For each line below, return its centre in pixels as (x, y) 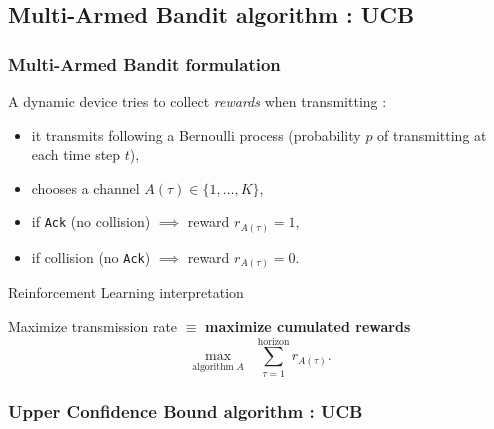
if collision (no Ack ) (91, 256)
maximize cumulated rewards (308, 326)
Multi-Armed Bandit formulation (144, 63)
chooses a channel (85, 187)
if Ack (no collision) (91, 221)
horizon (273, 341)
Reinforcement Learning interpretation (126, 292)
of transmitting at (432, 134)
